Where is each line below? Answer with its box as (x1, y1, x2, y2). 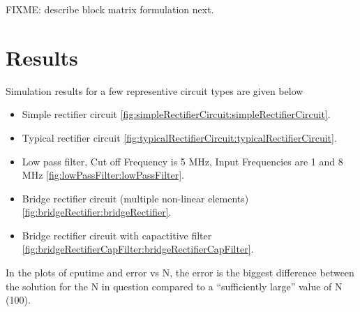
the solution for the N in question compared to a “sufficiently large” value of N (6, 278, 343, 293)
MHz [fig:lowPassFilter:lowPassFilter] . (22, 168, 184, 182)
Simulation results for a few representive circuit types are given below (6, 83, 303, 98)
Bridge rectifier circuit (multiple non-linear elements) (22, 191, 249, 205)
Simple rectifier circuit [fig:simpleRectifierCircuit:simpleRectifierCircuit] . (22, 107, 331, 121)
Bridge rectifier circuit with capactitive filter (22, 228, 212, 242)
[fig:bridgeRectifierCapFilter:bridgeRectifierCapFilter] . (22, 242, 254, 256)
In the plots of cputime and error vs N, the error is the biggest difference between (6, 265, 354, 280)
